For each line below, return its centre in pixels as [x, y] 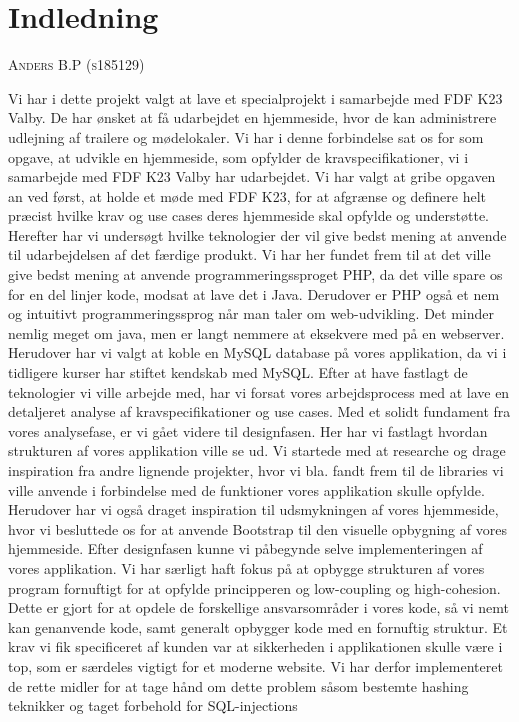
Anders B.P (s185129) [76, 64]
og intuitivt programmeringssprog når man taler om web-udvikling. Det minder [251, 313]
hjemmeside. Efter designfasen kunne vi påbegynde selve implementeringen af [245, 548]
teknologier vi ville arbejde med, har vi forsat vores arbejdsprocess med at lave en [259, 391]
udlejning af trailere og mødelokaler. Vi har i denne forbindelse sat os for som [246, 136]
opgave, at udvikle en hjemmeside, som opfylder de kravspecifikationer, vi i [238, 156]
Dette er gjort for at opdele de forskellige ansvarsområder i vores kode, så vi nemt [258, 607]
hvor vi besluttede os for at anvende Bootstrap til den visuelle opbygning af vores [257, 528]
